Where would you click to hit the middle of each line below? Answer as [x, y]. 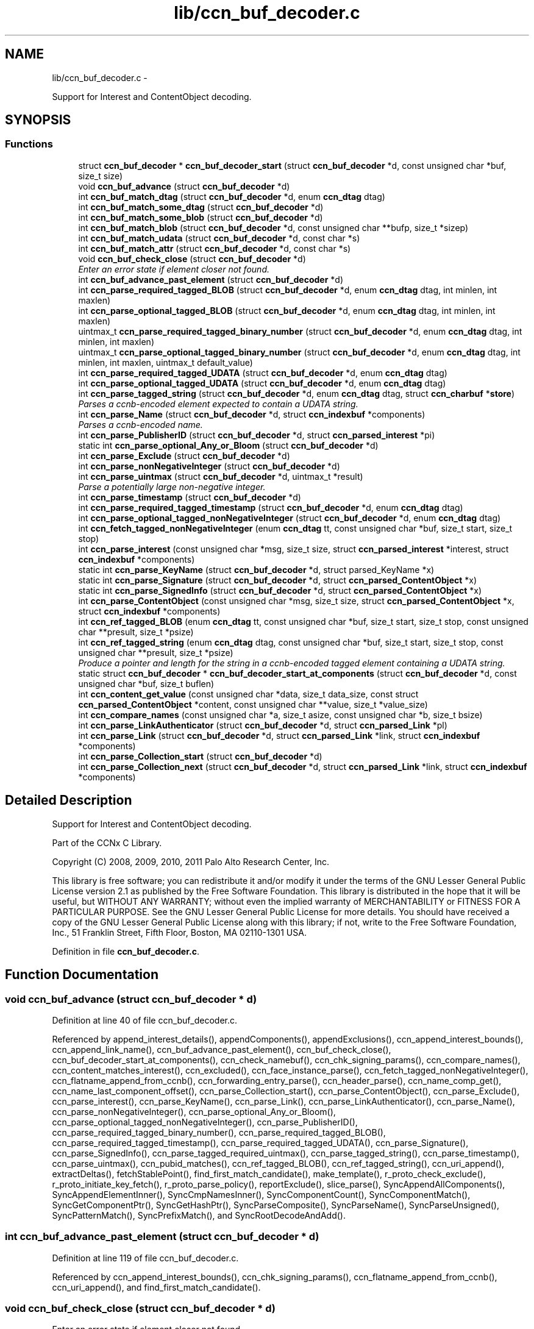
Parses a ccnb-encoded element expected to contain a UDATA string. [218, 404]
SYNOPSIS [38, 120]
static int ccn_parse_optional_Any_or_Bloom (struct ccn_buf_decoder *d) [228, 445]
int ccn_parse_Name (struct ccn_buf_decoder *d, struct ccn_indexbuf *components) [252, 414]
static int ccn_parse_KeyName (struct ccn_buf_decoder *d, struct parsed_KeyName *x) [256, 569]
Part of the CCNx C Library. [107, 843]
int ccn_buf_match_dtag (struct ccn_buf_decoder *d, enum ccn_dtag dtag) [232, 196]
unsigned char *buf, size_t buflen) [146, 683]
